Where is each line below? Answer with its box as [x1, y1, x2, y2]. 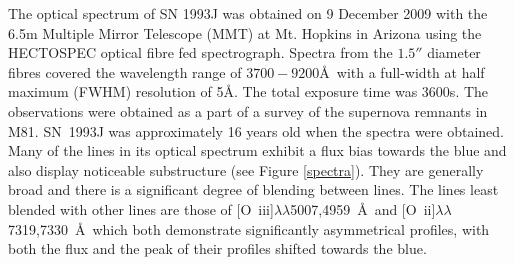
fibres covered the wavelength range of [8, 61, 242, 82]
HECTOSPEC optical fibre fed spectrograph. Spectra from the [8, 42, 393, 63]
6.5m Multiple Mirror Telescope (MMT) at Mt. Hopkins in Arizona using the [8, 22, 482, 43]
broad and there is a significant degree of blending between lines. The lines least [8, 179, 499, 200]
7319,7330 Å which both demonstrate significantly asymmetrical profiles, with [8, 218, 490, 239]
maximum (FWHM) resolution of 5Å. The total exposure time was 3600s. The [8, 81, 489, 102]
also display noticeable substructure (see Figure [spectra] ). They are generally [8, 159, 484, 180]
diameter [427, 42, 481, 63]
